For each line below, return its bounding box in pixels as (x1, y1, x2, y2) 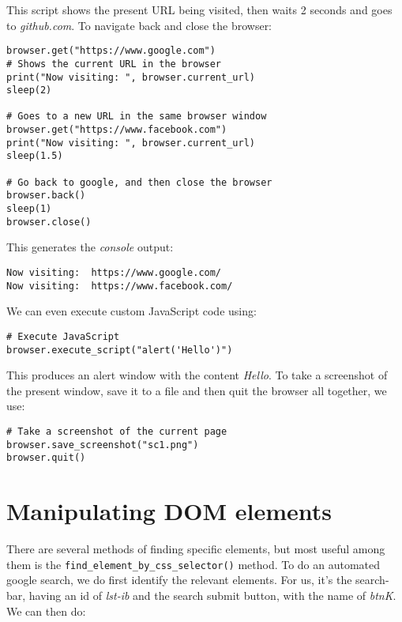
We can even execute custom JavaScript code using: (6, 303, 257, 319)
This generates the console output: (6, 239, 174, 255)
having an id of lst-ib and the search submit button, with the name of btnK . (28, 586, 396, 603)
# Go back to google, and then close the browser (6, 176, 272, 188)
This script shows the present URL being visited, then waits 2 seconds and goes (6, 2, 393, 17)
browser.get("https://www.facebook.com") (6, 124, 227, 136)
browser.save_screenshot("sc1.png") (6, 439, 199, 450)
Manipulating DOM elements (6, 495, 332, 527)
